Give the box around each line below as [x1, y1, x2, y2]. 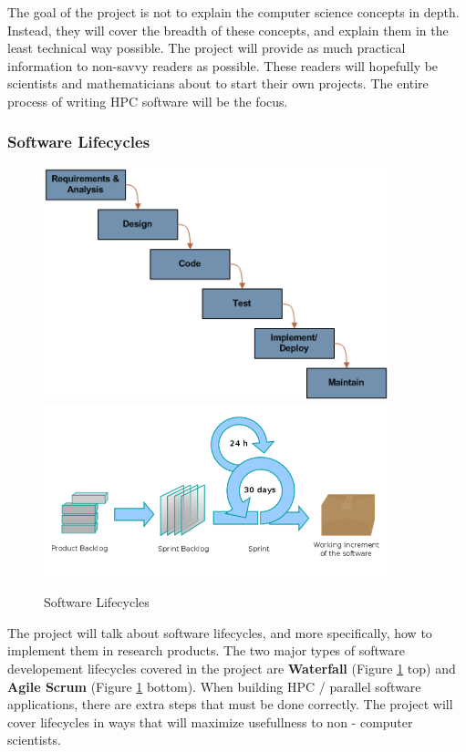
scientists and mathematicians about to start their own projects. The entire [7, 74, 429, 93]
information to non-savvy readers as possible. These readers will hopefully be [7, 56, 439, 75]
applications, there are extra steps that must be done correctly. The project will [7, 695, 453, 714]
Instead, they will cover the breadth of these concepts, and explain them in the [7, 20, 449, 39]
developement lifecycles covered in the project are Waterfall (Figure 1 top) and [7, 659, 456, 677]
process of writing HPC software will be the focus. [7, 91, 288, 110]
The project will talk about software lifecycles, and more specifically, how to [7, 623, 432, 642]
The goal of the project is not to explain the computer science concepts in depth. [7, 3, 460, 21]
